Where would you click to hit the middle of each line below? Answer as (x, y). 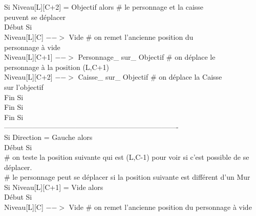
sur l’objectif (24, 87)
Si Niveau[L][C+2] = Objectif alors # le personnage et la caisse (104, 7)
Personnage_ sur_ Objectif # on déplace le (147, 57)
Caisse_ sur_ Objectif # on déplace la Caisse (150, 77)
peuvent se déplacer (35, 17)
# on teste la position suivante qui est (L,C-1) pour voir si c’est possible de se (127, 157)
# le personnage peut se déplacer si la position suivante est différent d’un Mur (127, 177)
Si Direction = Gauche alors (48, 137)
